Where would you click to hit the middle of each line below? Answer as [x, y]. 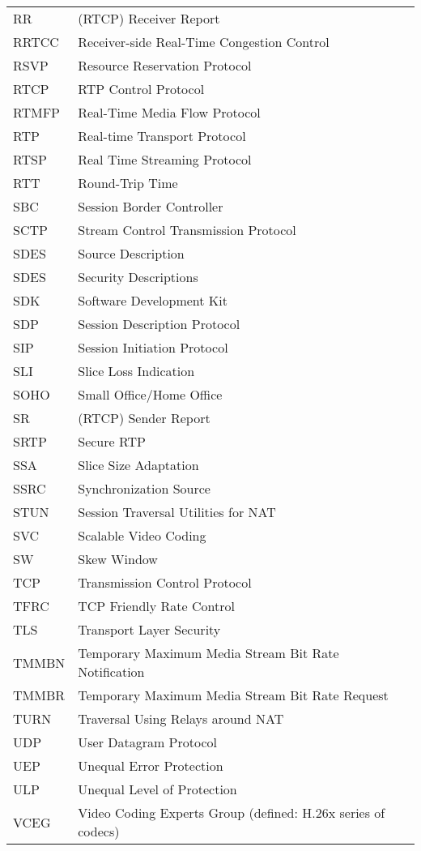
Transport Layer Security [149, 629]
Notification [111, 671]
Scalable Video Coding [142, 535]
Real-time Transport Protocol [162, 136]
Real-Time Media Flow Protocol [169, 112]
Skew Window [118, 559]
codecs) [99, 831]
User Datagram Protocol [148, 742]
